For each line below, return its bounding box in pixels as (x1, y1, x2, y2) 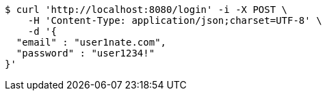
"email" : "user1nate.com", (16, 37, 167, 48)
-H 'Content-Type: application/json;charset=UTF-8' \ (27, 15, 322, 26)
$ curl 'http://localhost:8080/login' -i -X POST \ (5, 4, 288, 15)
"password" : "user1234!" (16, 48, 155, 59)
